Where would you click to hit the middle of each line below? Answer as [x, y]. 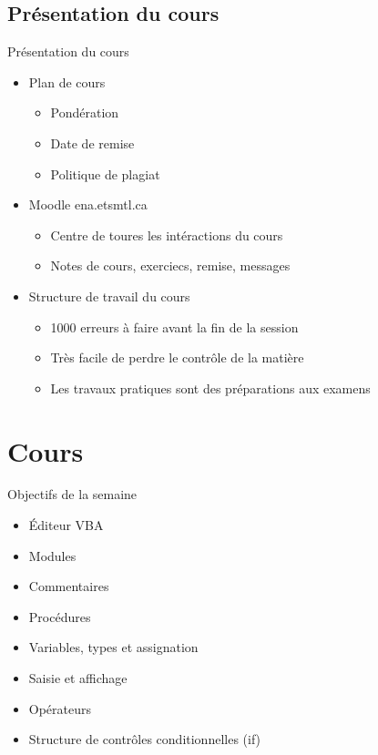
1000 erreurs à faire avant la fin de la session [174, 326]
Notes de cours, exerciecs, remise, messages [170, 265]
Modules [52, 555]
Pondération [85, 112]
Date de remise [92, 143]
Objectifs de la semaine [72, 494]
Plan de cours [67, 82]
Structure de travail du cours [109, 296]
